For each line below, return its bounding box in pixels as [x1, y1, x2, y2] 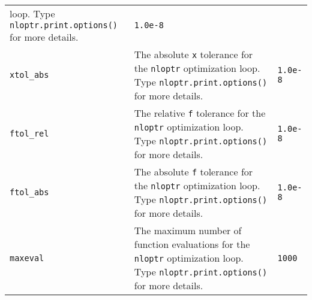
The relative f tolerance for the [134, 106, 266, 120]
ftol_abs [10, 187, 49, 197]
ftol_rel [10, 129, 49, 138]
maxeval [10, 253, 44, 263]
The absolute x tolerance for [134, 47, 253, 61]
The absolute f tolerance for [134, 165, 253, 178]
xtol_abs [10, 70, 49, 80]
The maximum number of [134, 223, 242, 237]
